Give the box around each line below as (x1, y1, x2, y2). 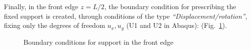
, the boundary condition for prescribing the (104, 1, 236, 11)
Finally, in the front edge (4, 1, 79, 11)
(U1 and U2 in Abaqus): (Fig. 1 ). (126, 20, 227, 30)
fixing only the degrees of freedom (4, 20, 105, 30)
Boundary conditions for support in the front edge (23, 37, 174, 47)
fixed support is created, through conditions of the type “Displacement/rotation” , (4, 11, 248, 21)
